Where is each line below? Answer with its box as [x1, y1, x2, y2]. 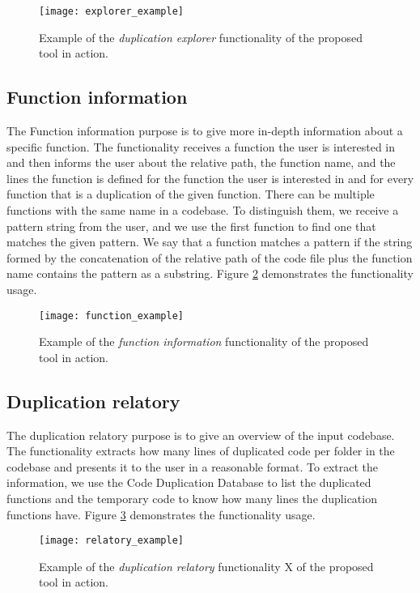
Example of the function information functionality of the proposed [39, 333, 369, 350]
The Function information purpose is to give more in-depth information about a [6, 122, 403, 139]
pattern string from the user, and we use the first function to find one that [6, 217, 376, 234]
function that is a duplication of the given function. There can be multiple [6, 186, 375, 203]
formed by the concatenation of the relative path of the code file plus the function [6, 249, 413, 266]
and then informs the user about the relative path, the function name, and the [6, 154, 396, 171]
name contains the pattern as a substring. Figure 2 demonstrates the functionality [6, 265, 414, 282]
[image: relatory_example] [39, 535, 184, 547]
